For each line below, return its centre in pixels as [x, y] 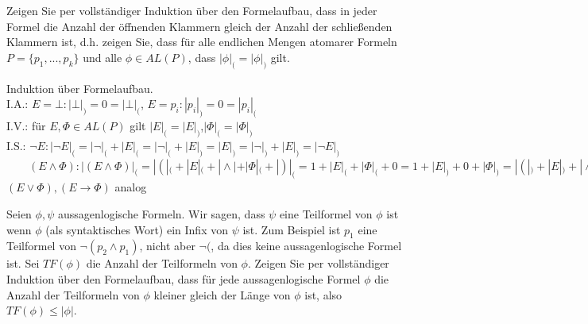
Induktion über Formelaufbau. [80, 88]
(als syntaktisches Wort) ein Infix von [137, 229]
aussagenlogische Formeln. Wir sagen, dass [161, 213]
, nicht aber [167, 246]
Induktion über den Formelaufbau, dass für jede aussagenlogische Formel [184, 278]
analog [131, 187]
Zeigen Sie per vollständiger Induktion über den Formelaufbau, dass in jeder [192, 10]
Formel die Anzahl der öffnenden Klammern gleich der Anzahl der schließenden [199, 26]
